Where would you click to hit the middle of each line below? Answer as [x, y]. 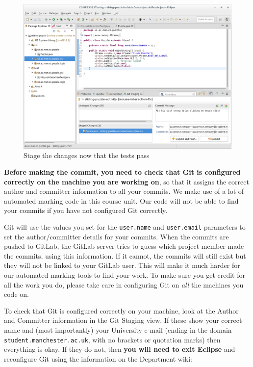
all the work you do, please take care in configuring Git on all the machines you [124, 284]
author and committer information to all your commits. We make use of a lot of [124, 191]
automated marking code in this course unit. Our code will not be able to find [121, 200]
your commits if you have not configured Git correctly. [86, 210]
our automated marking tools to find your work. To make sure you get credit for [125, 275]
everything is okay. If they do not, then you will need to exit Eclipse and [120, 349]
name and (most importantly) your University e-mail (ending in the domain [118, 329]
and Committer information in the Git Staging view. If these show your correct [123, 320]
